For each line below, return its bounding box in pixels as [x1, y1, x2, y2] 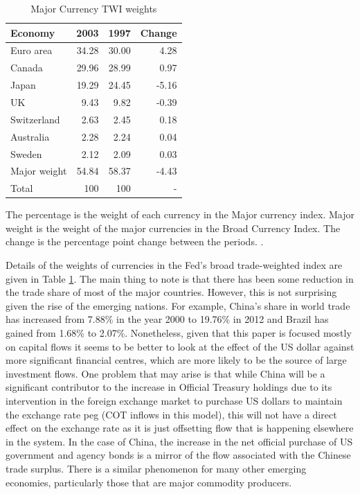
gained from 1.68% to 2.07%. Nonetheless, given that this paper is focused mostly [6, 326, 352, 340]
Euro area [10, 43, 53, 58]
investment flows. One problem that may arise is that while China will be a [6, 366, 325, 380]
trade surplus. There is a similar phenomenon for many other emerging [6, 461, 307, 475]
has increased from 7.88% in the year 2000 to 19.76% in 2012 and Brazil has [6, 312, 329, 326]
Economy [10, 25, 55, 39]
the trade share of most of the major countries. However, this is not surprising [6, 285, 337, 299]
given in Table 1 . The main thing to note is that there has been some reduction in [6, 271, 354, 285]
